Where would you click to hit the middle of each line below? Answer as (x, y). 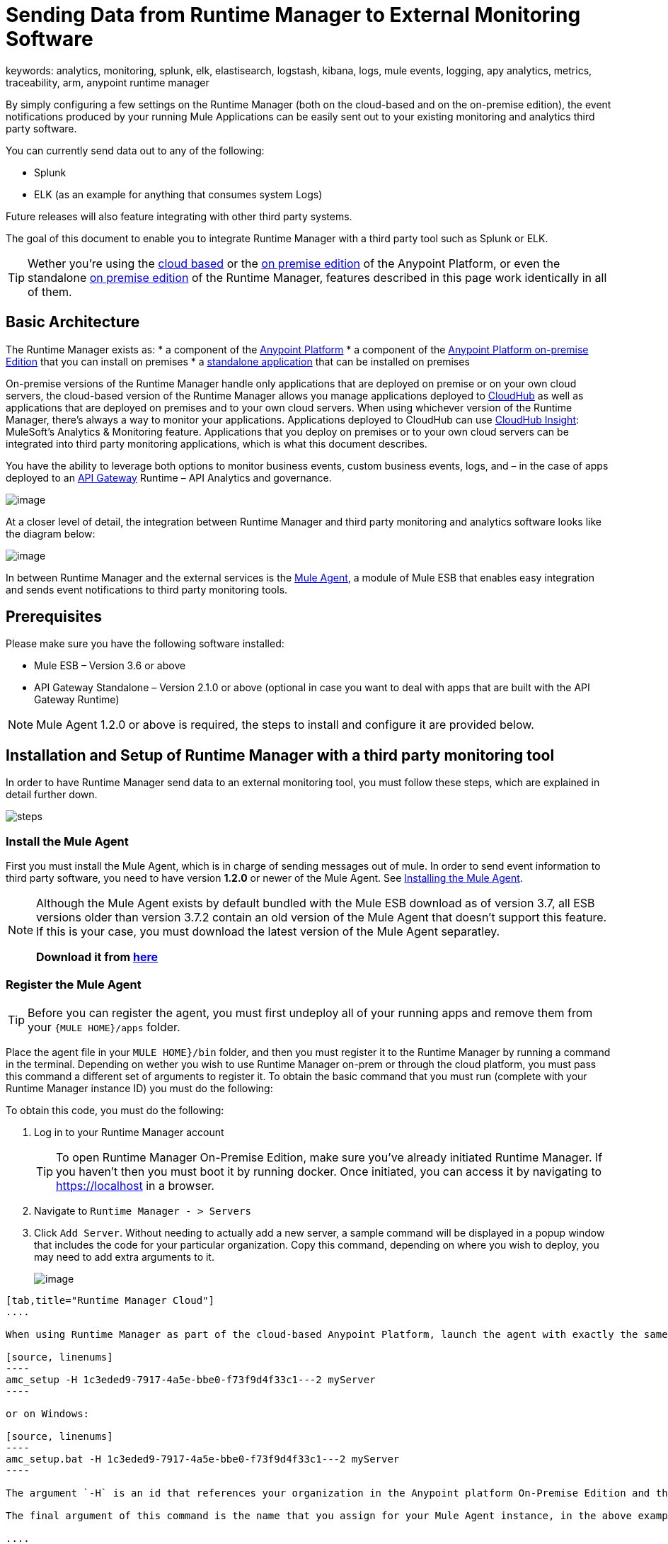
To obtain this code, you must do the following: (115, 1110)
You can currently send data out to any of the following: (135, 150)
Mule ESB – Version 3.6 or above (110, 666)
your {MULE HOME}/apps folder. (104, 1027)
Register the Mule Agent (74, 985)
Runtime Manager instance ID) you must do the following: (139, 1088)
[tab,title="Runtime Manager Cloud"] (110, 1300)
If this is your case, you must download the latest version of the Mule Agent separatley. (268, 932)
